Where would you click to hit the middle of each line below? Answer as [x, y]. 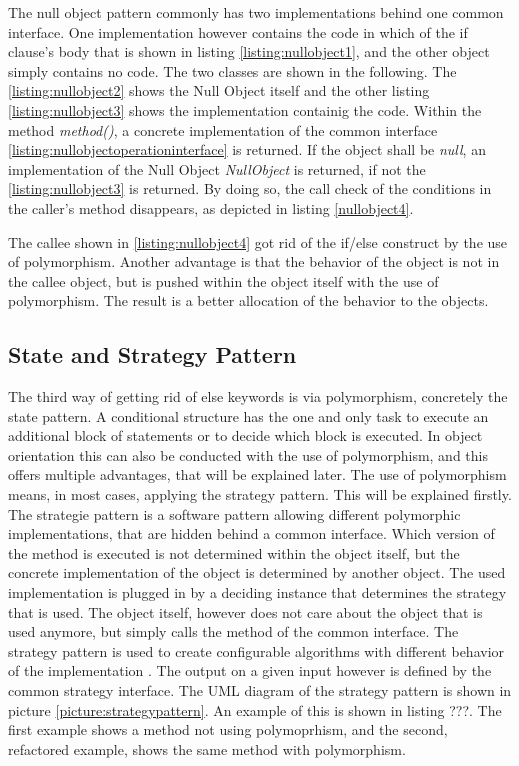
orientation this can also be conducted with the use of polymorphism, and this [248, 454]
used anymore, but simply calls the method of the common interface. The [233, 631]
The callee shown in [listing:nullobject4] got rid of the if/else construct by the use [258, 241]
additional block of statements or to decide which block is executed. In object [245, 435]
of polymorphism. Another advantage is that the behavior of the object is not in [254, 261]
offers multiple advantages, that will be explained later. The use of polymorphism [257, 474]
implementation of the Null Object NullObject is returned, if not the [217, 168]
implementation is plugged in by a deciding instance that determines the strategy [257, 592]
